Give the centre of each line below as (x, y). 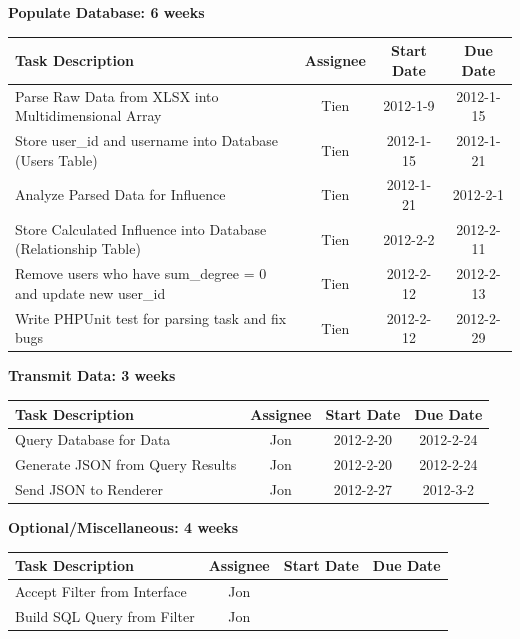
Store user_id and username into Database (147, 139)
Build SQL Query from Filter (105, 615)
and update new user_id (90, 292)
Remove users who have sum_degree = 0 (141, 273)
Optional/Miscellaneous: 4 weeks (123, 527)
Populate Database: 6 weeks (106, 12)
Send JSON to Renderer (89, 489)
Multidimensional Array (88, 115)
